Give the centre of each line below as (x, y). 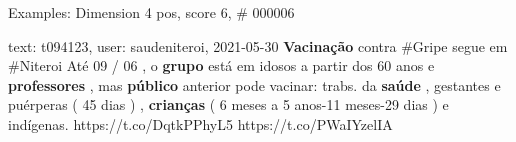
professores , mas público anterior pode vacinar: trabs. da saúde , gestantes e (254, 84)
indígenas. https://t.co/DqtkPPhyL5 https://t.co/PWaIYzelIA (200, 123)
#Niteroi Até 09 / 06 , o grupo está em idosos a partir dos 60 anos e (221, 65)
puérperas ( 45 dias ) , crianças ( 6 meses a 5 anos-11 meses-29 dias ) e (228, 104)
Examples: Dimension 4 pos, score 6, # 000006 (151, 12)
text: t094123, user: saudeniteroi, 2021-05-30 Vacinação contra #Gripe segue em (258, 45)
